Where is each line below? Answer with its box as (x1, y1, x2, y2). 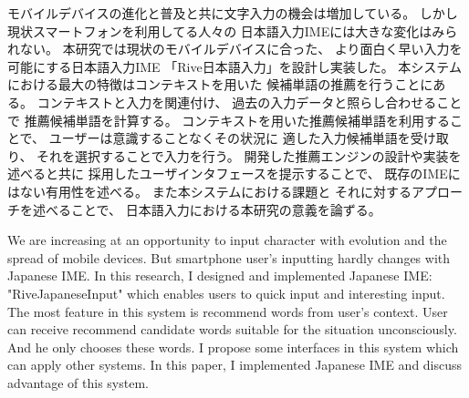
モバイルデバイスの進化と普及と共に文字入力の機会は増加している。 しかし (7, 4, 458, 22)
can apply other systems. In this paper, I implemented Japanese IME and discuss (7, 355, 463, 374)
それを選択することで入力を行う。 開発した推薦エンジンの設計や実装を (36, 146, 462, 165)
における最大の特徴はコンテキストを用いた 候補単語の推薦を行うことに (7, 75, 433, 94)
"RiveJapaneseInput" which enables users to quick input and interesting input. (7, 283, 445, 302)
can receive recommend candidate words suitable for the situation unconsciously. (7, 320, 457, 339)
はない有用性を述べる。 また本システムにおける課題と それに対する (7, 181, 412, 200)
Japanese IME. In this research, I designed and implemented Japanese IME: (7, 266, 433, 285)
